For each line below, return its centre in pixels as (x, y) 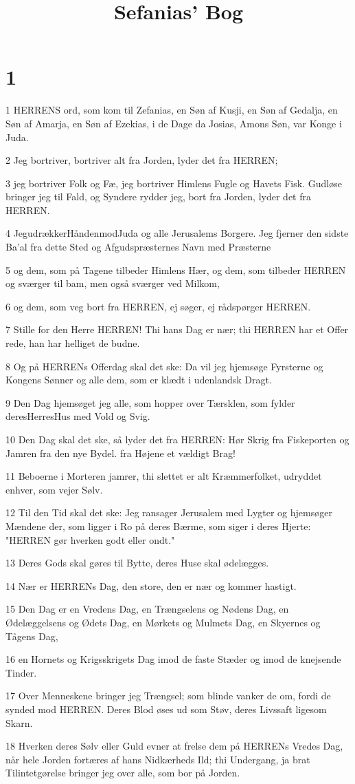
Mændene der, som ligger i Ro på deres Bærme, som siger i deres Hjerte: (158, 526)
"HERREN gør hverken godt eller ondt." (90, 539)
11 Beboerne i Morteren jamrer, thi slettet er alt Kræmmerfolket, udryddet (164, 476)
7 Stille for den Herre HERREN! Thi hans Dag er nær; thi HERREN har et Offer (177, 329)
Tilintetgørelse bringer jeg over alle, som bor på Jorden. (123, 773)
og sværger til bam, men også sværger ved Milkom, (113, 283)
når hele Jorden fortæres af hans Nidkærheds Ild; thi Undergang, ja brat (158, 759)
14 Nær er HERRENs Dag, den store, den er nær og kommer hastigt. (151, 585)
